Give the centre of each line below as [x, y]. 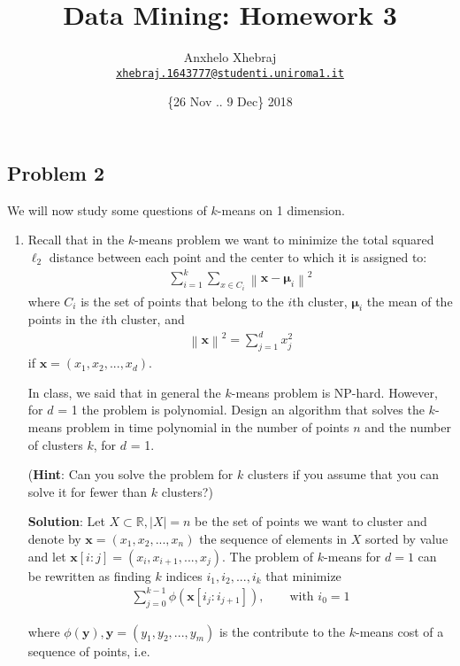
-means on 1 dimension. [281, 209]
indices [184, 575]
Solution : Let [66, 521]
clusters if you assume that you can [343, 474]
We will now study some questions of [107, 209]
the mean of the [410, 301]
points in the [62, 319]
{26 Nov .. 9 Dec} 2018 [230, 101]
